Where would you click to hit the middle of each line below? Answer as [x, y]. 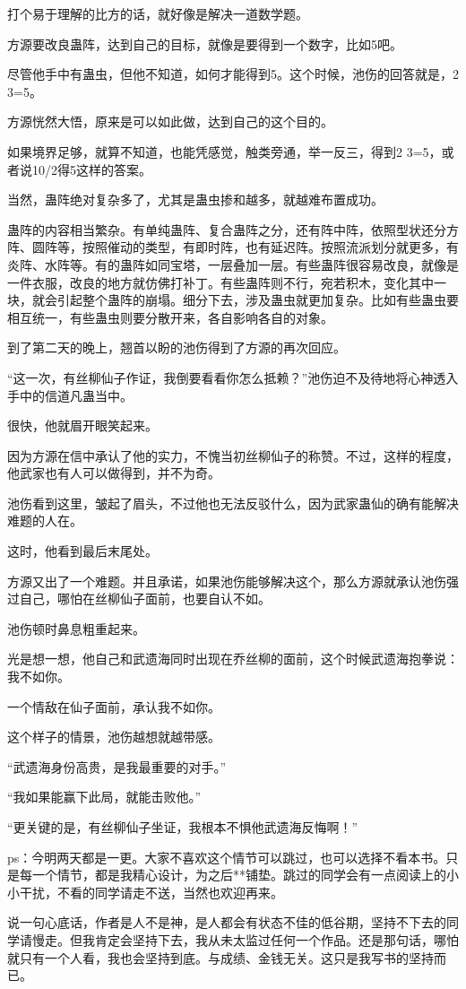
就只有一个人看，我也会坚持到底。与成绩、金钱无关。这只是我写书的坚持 [220, 957]
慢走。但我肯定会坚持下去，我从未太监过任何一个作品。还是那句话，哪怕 [245, 939]
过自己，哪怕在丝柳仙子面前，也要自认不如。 [139, 599]
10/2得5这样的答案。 [91, 169]
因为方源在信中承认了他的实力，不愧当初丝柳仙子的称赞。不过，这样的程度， [233, 455]
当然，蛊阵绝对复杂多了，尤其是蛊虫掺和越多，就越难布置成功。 [195, 200]
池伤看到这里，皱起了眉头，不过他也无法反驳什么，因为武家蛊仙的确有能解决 [233, 503]
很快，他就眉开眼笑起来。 [82, 425]
